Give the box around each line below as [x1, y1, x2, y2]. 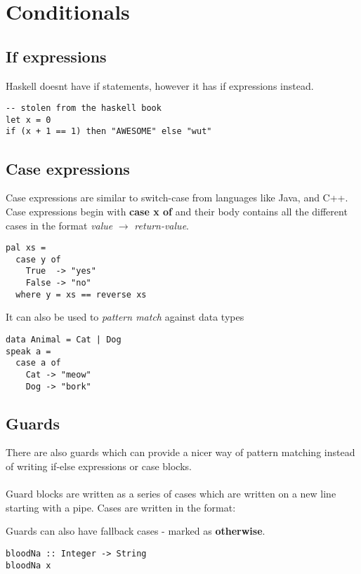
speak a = [6, 346, 51, 356]
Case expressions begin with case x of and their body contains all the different [6, 203, 348, 218]
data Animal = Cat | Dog [6, 335, 122, 345]
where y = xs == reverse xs [15, 289, 147, 300]
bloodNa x [6, 560, 51, 570]
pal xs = [6, 243, 46, 253]
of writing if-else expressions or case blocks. [6, 459, 192, 474]
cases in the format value [6, 218, 113, 232]
